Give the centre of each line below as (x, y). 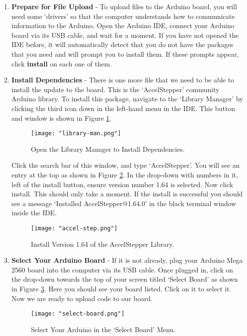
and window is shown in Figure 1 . (61, 118)
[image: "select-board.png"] (78, 314)
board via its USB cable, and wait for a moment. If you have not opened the (125, 35)
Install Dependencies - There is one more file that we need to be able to (123, 80)
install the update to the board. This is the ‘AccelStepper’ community (115, 89)
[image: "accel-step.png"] (74, 228)
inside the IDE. (34, 213)
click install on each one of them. (62, 63)
